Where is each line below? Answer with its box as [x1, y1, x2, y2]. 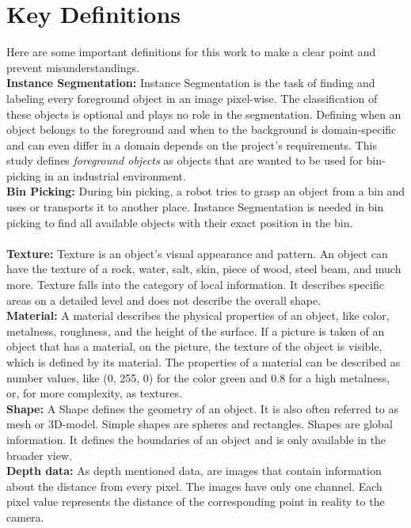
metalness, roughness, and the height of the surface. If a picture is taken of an [6, 322, 385, 339]
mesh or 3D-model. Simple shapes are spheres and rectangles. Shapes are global [6, 416, 393, 432]
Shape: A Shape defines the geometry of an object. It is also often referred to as [6, 400, 399, 416]
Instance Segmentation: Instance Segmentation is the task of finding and [6, 74, 375, 91]
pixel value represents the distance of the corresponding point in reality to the [6, 493, 385, 510]
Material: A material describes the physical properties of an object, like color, [6, 307, 390, 324]
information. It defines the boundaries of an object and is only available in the [6, 431, 386, 447]
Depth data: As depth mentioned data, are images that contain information [6, 462, 382, 479]
